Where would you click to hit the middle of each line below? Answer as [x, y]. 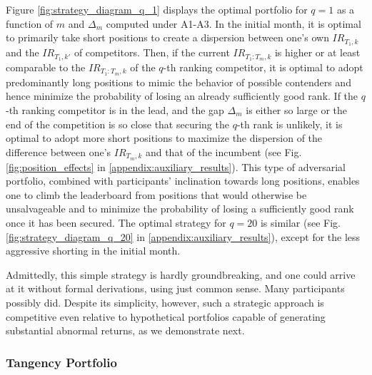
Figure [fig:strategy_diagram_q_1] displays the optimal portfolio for [157, 9]
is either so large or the [297, 109]
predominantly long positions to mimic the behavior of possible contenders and [179, 82]
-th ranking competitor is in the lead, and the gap [115, 109]
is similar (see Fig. [300, 222]
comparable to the [46, 67]
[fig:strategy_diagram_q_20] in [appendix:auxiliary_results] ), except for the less [183, 236]
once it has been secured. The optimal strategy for [116, 222]
